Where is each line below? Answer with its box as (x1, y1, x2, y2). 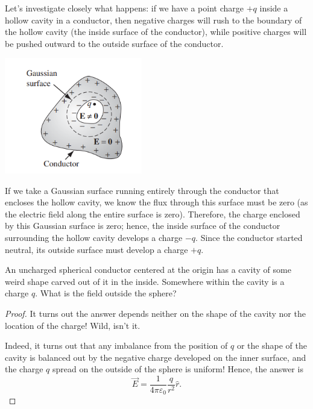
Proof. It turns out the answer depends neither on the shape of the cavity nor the (5, 307, 306, 319)
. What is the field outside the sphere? (35, 287, 177, 299)
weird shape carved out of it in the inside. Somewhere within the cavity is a (5, 275, 285, 287)
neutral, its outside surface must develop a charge (5, 243, 188, 255)
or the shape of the (236, 339, 307, 352)
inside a (259, 2, 288, 14)
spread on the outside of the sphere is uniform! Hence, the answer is (52, 363, 303, 375)
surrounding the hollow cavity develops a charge (5, 231, 183, 243)
